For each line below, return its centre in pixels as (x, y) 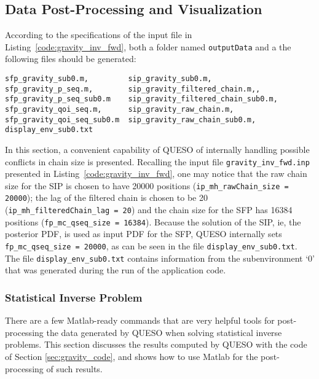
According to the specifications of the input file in (99, 35)
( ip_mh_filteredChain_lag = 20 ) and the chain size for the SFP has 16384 (149, 210)
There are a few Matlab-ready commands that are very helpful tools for (140, 320)
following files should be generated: (71, 59)
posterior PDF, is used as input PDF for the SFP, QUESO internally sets (144, 234)
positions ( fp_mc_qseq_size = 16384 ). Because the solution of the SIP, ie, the (153, 221)
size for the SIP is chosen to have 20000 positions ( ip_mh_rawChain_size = (147, 185)
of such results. (74, 368)
